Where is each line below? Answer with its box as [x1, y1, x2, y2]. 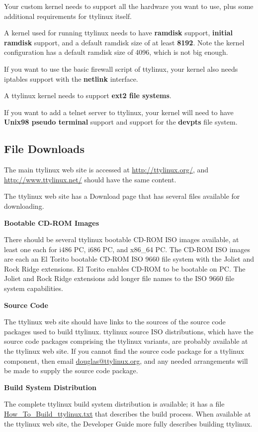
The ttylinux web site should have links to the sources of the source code [4, 316, 226, 327]
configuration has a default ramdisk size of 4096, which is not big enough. [4, 47, 228, 57]
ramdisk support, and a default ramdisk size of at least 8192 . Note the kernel [4, 37, 245, 47]
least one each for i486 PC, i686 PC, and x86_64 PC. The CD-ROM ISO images [4, 244, 251, 254]
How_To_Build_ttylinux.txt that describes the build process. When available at [4, 409, 251, 419]
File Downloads [4, 141, 85, 156]
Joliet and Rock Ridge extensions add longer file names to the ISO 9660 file [4, 273, 235, 284]
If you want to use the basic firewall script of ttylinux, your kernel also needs [4, 63, 238, 74]
